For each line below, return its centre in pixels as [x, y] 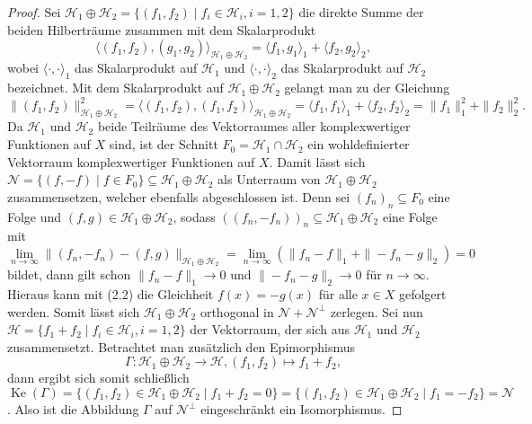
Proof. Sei [34, 12]
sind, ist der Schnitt [164, 144]
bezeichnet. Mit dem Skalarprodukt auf [115, 88]
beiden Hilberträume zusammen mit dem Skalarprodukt [162, 29]
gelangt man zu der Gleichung [367, 88]
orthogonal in [237, 311]
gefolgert [422, 294]
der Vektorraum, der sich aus [270, 329]
